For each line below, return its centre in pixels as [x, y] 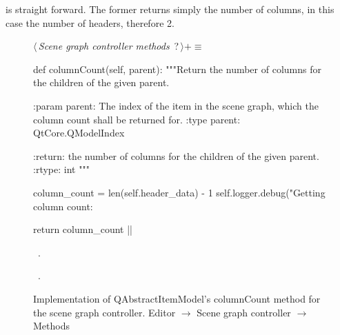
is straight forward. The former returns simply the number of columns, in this [170, 9]
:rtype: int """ [61, 169]
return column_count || [83, 229]
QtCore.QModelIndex [79, 133]
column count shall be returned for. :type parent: [137, 119]
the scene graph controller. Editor [104, 312]
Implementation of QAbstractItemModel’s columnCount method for [177, 298]
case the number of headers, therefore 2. [90, 22]
